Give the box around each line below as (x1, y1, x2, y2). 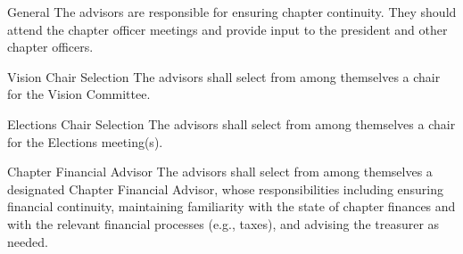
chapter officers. (7, 37, 94, 56)
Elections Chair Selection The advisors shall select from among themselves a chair (7, 114, 456, 133)
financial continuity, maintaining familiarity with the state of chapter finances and (7, 197, 456, 216)
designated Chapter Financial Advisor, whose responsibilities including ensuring (7, 179, 444, 198)
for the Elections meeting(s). (7, 132, 163, 151)
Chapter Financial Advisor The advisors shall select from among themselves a (7, 162, 433, 181)
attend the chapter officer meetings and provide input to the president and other (7, 20, 448, 38)
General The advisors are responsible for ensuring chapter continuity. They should (7, 3, 457, 20)
